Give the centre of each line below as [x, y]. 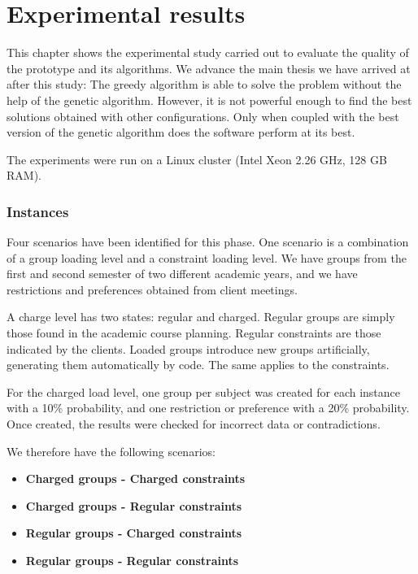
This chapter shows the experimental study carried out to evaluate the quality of [208, 52]
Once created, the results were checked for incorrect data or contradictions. [194, 424]
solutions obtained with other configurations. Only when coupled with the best [203, 116]
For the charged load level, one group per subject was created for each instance [204, 391]
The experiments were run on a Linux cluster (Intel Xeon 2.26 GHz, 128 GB [197, 159]
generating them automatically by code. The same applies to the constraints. [198, 365]
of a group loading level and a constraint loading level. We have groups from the [207, 257]
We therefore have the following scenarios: [111, 451]
